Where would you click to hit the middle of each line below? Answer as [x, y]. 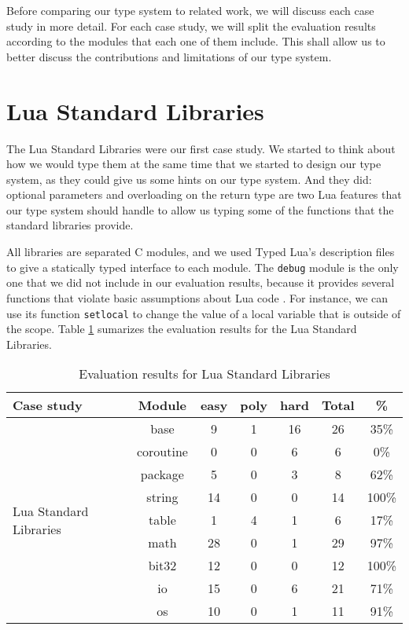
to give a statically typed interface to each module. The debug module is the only [203, 267]
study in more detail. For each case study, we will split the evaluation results [191, 26]
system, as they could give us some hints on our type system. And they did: [189, 179]
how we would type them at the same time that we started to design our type [194, 164]
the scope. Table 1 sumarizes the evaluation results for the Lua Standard [182, 329]
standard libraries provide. [70, 225]
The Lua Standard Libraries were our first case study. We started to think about [201, 148]
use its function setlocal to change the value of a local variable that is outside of [204, 313]
